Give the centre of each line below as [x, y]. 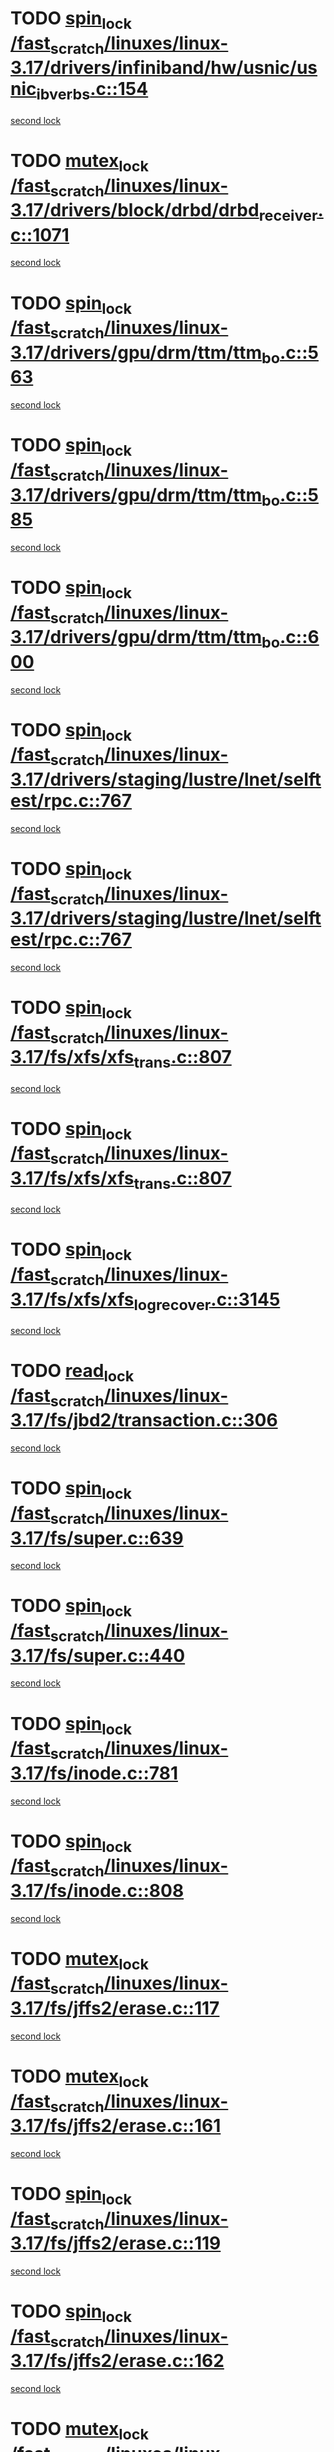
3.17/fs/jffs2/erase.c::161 [116, 2126]
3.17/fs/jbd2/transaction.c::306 [144, 1420]
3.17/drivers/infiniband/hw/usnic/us [164, 68]
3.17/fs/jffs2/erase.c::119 [116, 2243]
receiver [288, 215]
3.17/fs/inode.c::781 [94, 1773]
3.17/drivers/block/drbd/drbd [135, 210]
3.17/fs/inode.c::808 [97, 1890]
